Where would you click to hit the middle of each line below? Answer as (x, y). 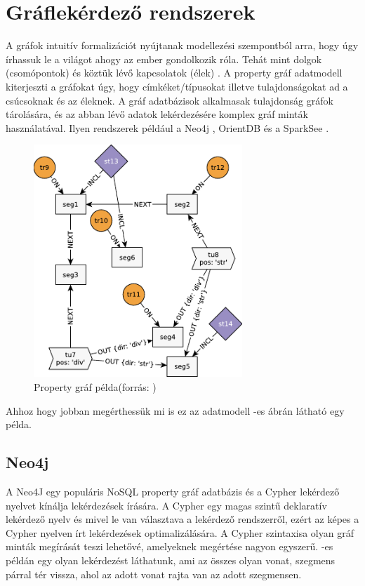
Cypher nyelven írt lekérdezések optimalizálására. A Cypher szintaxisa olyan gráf (180, 532)
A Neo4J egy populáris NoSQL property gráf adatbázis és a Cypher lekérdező (173, 491)
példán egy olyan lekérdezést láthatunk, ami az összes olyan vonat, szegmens (171, 560)
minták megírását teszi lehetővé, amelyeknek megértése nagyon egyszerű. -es (170, 546)
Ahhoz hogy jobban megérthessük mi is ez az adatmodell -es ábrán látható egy (175, 410)
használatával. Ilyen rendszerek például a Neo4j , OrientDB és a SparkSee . (167, 127)
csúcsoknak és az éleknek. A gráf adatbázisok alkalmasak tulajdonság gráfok (170, 100)
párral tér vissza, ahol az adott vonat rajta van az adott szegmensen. (154, 574)
